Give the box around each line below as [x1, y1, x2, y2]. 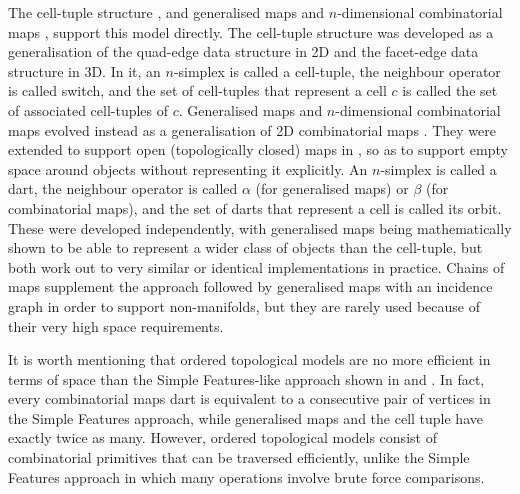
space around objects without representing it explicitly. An [8, 158, 368, 179]
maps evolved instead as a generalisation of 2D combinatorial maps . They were [8, 119, 496, 140]
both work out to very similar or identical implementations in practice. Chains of [8, 256, 505, 277]
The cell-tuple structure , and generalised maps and [8, 2, 325, 22]
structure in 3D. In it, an [8, 60, 161, 81]
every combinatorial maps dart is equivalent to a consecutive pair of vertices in [8, 388, 491, 409]
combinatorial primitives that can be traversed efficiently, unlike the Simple [8, 447, 470, 468]
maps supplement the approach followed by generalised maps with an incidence [8, 276, 493, 297]
